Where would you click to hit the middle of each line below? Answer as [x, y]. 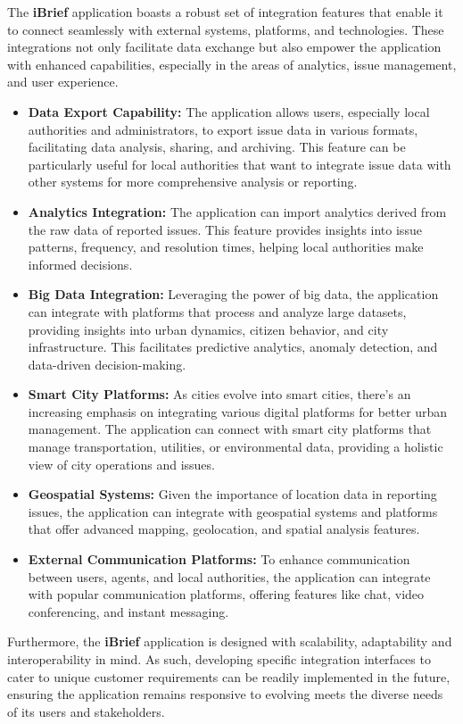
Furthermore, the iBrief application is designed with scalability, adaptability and [230, 641]
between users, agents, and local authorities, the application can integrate [229, 576]
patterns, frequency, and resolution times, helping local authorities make [226, 247]
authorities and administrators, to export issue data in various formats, [223, 129]
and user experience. [63, 82]
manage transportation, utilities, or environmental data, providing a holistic [236, 447]
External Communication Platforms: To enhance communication [219, 559]
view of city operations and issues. [121, 464]
